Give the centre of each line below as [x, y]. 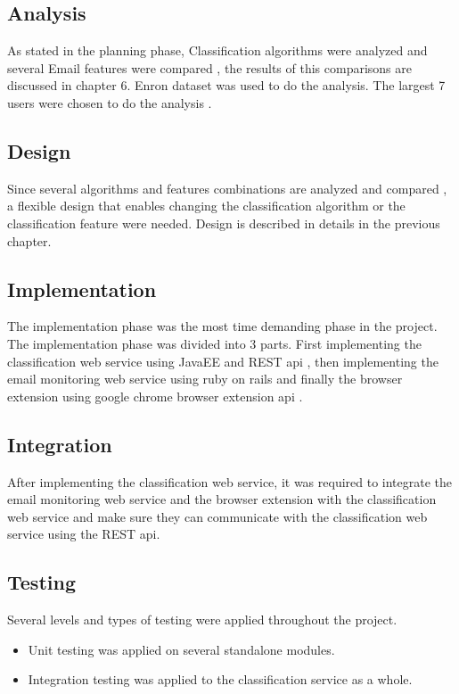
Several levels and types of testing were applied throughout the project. [202, 620]
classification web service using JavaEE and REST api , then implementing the [223, 361]
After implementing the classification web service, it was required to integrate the [230, 481]
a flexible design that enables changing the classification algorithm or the [206, 206]
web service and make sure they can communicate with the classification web [217, 516]
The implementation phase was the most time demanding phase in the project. [222, 326]
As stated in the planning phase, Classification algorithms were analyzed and [217, 50]
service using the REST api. [84, 534]
